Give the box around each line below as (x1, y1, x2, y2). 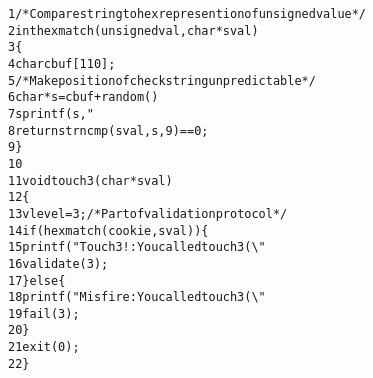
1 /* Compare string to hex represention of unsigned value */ (8, 7, 367, 21)
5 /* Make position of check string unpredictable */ (8, 73, 316, 88)
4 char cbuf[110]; (8, 56, 116, 71)
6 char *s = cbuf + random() (8, 90, 159, 105)
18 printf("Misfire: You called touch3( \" (8, 290, 266, 305)
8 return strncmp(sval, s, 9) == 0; (8, 123, 209, 138)
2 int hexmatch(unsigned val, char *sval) (8, 23, 259, 38)
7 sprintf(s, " (8, 106, 94, 121)
